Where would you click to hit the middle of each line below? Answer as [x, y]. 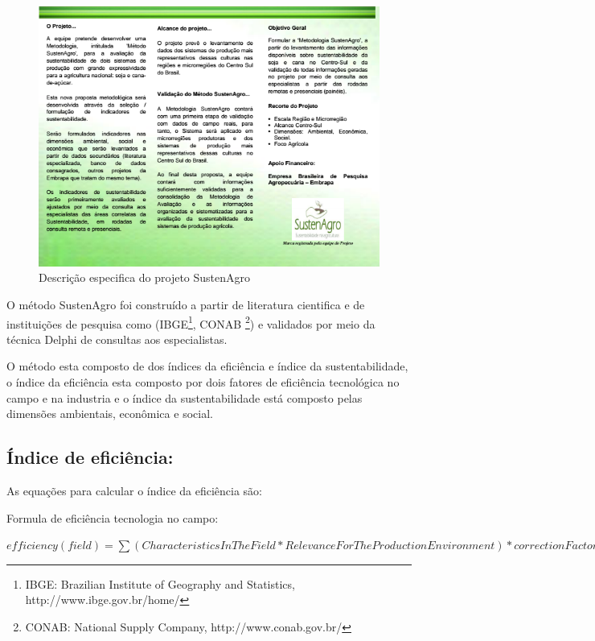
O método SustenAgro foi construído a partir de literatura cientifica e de [186, 304]
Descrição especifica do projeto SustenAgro [145, 277]
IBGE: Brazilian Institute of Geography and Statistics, [160, 583]
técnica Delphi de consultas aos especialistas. [117, 339]
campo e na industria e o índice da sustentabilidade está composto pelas [185, 397]
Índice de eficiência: [90, 457]
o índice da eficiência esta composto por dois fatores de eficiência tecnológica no [203, 381]
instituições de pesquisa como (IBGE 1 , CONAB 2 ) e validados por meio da [191, 322]
